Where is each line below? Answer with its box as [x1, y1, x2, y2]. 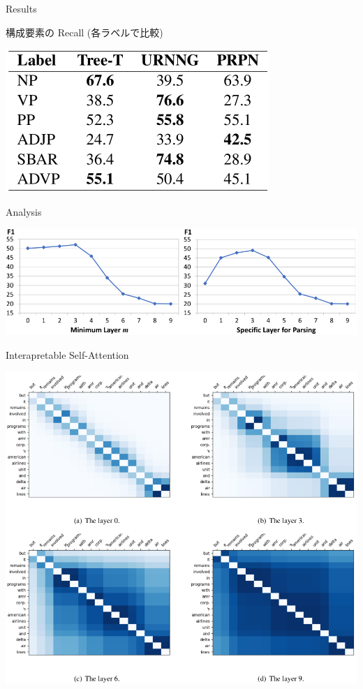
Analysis [6, 204, 42, 218]
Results [6, 1, 37, 15]
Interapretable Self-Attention [6, 347, 129, 362]
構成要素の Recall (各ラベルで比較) [6, 24, 163, 39]
